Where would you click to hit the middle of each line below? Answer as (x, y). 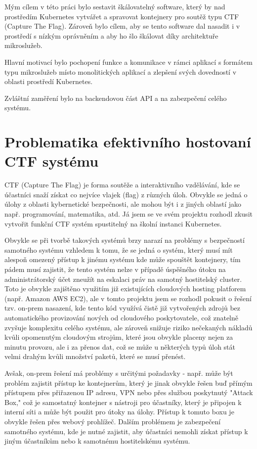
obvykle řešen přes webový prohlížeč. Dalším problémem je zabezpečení (113, 421)
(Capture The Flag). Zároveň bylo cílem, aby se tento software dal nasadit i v (122, 26)
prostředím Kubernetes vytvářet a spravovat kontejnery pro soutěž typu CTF (122, 16)
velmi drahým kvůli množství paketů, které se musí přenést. (95, 356)
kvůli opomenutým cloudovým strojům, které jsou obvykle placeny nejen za (119, 337)
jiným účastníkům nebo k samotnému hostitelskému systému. (97, 441)
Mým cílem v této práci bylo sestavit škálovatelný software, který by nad (115, 6)
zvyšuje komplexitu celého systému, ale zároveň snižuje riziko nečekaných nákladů (128, 327)
